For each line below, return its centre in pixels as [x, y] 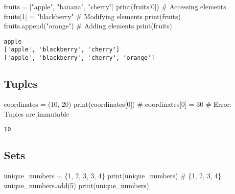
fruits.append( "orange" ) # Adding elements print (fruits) [88, 26]
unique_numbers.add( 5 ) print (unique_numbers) [77, 185]
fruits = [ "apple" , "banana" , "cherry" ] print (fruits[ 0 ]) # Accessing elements [115, 6]
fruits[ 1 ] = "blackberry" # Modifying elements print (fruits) [93, 16]
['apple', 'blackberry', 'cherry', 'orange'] [79, 58]
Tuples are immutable [37, 113]
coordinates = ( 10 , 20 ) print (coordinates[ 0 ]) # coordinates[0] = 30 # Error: [118, 104]
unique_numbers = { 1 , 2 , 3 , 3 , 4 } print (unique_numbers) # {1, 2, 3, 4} [113, 175]
